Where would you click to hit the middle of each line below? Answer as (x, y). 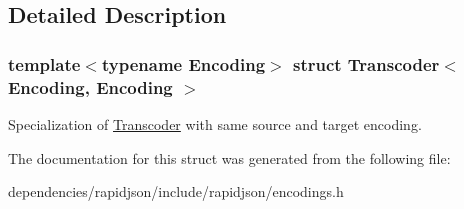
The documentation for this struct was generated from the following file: (229, 157)
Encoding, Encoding (90, 86)
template (44, 63)
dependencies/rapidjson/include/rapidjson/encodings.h (176, 191)
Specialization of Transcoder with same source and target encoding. (215, 123)
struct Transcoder (366, 63)
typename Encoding (183, 63)
